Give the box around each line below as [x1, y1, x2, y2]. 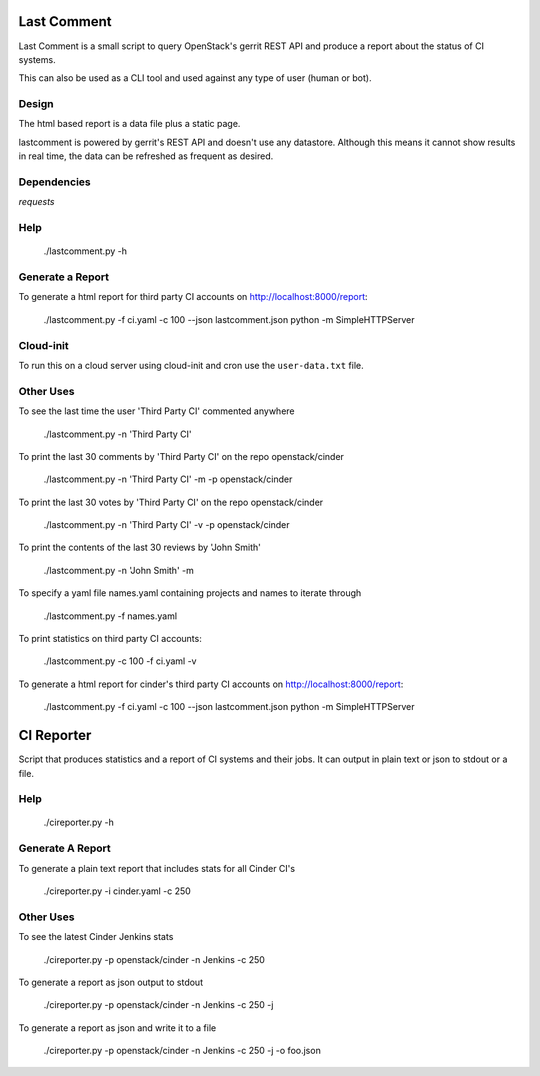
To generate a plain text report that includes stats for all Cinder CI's [18, 862, 295, 874]
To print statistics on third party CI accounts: [18, 633, 202, 645]
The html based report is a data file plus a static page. [18, 118, 241, 130]
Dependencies [18, 175, 92, 189]
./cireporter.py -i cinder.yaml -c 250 [43, 885, 192, 897]
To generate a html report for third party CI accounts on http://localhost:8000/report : [18, 291, 369, 303]
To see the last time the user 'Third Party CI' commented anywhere [18, 405, 295, 417]
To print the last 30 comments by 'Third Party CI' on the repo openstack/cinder [18, 450, 345, 462]
